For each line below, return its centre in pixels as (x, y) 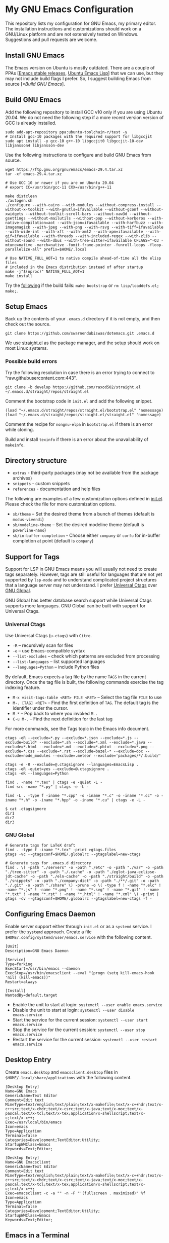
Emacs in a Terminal (37, 1235)
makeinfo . (15, 445)
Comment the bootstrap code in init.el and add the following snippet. (79, 401)
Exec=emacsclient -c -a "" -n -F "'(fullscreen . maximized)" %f (75, 1193)
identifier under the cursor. (40, 708)
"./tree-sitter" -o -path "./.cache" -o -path (55, 872)
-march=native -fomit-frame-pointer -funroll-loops (90, 245)
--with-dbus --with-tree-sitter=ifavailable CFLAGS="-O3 (98, 240)
